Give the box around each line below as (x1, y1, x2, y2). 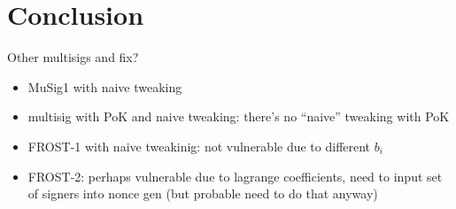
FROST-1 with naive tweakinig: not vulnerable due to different (27, 136, 371, 155)
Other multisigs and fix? (7, 48, 139, 66)
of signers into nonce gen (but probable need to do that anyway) (27, 184, 378, 203)
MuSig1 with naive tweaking (27, 77, 182, 96)
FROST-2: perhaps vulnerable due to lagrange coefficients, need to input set (27, 166, 443, 185)
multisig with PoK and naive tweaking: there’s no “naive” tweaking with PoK (27, 107, 450, 126)
